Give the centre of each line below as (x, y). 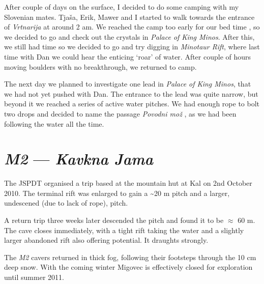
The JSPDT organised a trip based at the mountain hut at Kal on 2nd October (128, 183)
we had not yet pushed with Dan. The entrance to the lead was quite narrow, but (131, 93)
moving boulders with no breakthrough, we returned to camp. (100, 66)
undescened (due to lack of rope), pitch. (66, 203)
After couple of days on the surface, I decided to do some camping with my (122, 7)
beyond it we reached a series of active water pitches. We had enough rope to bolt (132, 104)
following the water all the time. (54, 123)
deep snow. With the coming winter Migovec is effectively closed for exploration (128, 267)
